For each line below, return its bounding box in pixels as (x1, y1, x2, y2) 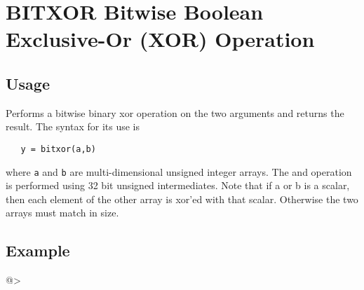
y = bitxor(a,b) (20, 144, 96, 154)
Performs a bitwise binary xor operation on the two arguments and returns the (6, 105, 344, 120)
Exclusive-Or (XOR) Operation (6, 25, 315, 53)
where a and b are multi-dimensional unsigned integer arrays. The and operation (6, 164, 352, 179)
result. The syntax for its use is (6, 119, 140, 134)
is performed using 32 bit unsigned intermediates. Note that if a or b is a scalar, (6, 178, 350, 193)
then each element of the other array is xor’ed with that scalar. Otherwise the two (6, 191, 358, 206)
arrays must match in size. (6, 205, 119, 220)
